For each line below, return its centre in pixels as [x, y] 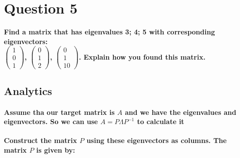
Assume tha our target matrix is [59, 112]
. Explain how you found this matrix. [142, 56]
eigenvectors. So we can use [51, 121]
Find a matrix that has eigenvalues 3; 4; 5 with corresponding [110, 31]
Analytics [28, 90]
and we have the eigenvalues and [181, 112]
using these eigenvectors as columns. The [157, 140]
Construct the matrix [40, 140]
